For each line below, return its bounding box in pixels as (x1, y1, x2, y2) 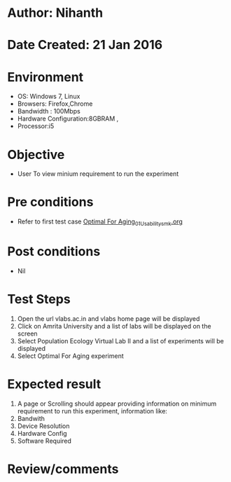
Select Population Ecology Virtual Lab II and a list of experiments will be (17, 336, 224, 345)
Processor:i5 (17, 122, 55, 130)
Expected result (7, 376, 101, 392)
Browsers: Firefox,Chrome (17, 99, 93, 108)
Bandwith (17, 414, 45, 422)
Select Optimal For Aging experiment (17, 352, 124, 360)
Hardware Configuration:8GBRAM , (17, 114, 119, 123)
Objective (7, 146, 65, 163)
